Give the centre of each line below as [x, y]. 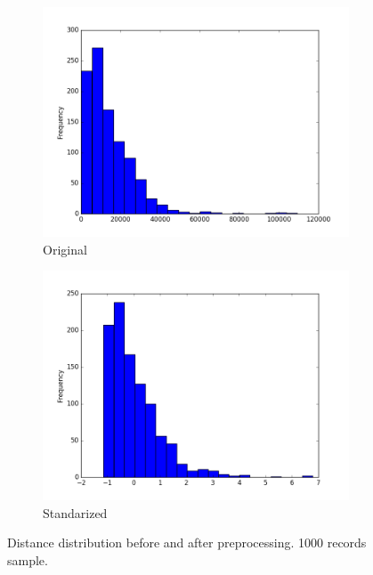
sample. [28, 559]
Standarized [75, 512]
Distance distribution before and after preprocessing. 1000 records [187, 543]
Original [65, 249]
